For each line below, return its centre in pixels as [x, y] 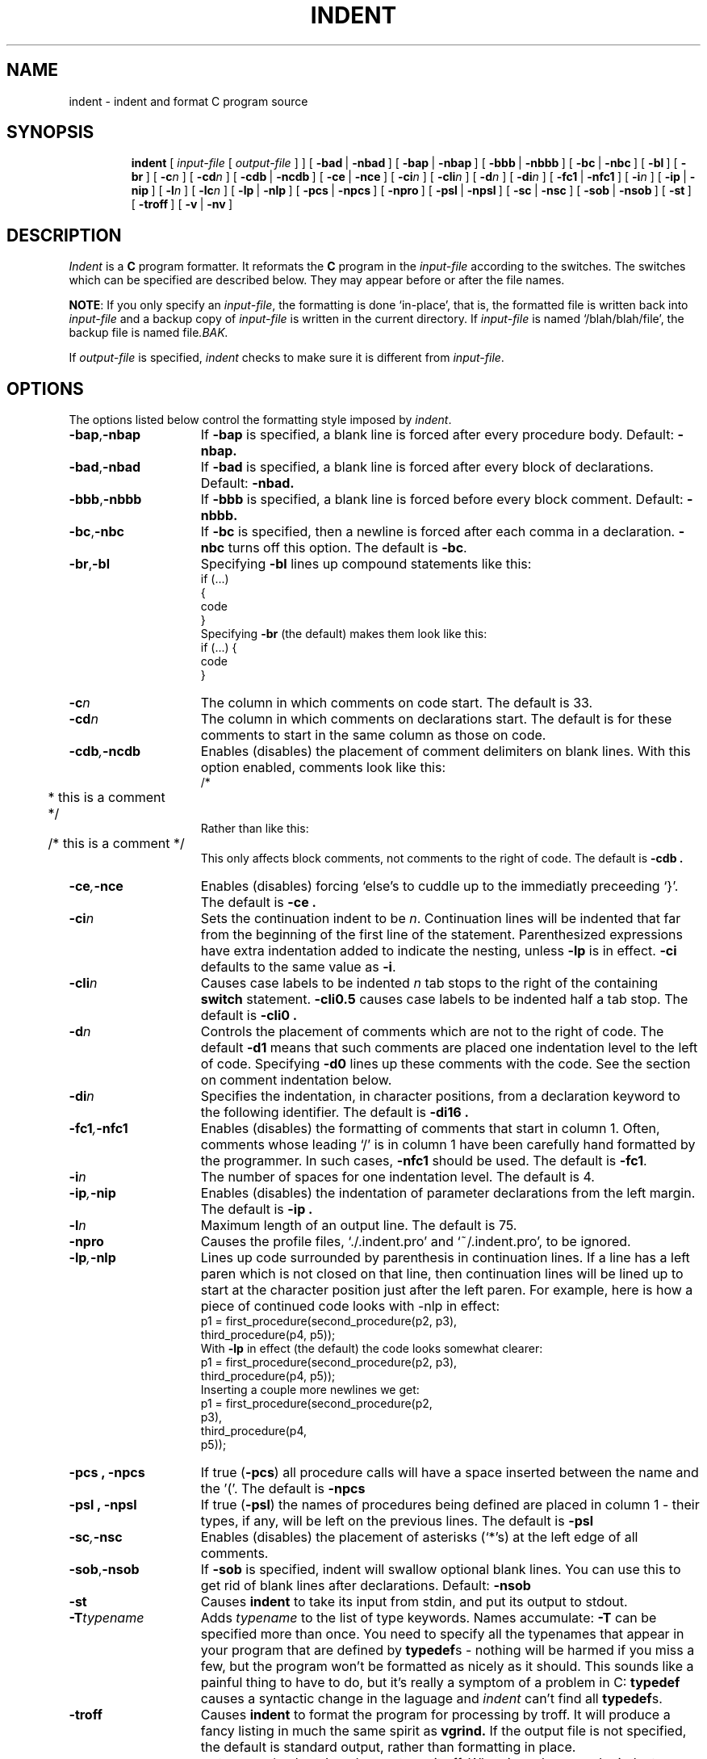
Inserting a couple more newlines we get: [310, 1390]
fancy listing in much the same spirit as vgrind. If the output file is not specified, [443, 1731]
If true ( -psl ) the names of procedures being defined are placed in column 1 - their [450, 1505]
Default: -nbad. [247, 483]
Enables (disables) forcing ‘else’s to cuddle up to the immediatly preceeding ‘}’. [439, 886]
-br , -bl [89, 564]
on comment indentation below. [296, 1080]
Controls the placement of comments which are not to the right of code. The [432, 1032]
